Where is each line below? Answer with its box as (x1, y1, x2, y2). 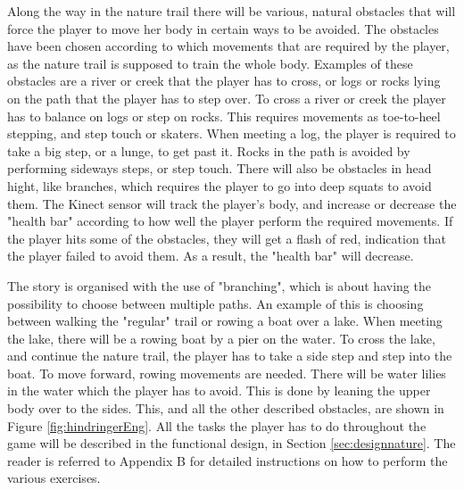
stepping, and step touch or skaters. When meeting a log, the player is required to (7, 124, 456, 143)
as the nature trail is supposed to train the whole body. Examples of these (7, 54, 413, 72)
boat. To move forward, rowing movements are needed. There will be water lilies (7, 363, 446, 382)
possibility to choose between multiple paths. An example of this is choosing (7, 294, 424, 312)
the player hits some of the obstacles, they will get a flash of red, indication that (7, 228, 447, 247)
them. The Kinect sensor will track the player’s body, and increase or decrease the (7, 194, 457, 212)
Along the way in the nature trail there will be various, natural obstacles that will (7, 2, 456, 20)
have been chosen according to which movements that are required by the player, (7, 37, 450, 55)
